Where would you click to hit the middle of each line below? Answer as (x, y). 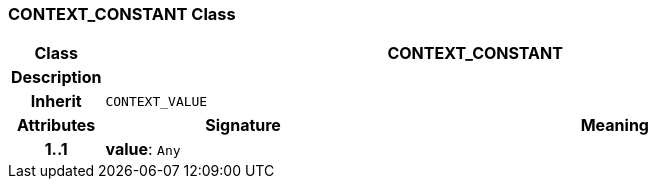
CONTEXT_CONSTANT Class (122, 14)
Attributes (56, 125)
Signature (243, 125)
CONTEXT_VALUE (156, 101)
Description (56, 77)
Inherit (56, 101)
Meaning (614, 125)
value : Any (143, 149)
